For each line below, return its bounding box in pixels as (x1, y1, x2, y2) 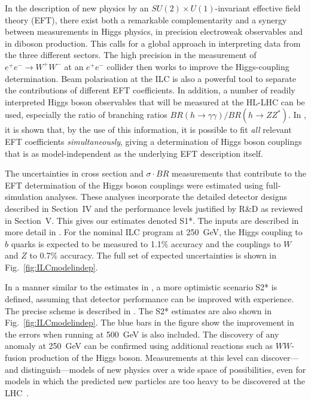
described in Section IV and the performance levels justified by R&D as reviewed (5, 202, 303, 214)
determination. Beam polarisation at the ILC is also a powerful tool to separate (5, 72, 296, 84)
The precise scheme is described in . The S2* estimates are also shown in (5, 304, 272, 317)
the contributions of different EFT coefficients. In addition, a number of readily (5, 84, 295, 96)
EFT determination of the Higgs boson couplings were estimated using (5, 178, 264, 191)
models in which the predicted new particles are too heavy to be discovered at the (5, 375, 306, 387)
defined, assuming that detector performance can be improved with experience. (5, 293, 294, 305)
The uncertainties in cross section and (5, 167, 144, 180)
